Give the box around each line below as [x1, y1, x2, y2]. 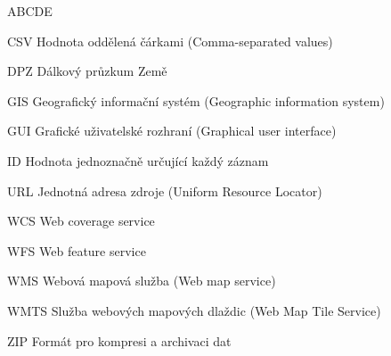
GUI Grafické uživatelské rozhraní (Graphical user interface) [7, 121, 337, 140]
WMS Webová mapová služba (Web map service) [7, 271, 276, 290]
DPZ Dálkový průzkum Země [7, 62, 167, 80]
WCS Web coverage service [7, 211, 155, 230]
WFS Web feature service [7, 241, 146, 260]
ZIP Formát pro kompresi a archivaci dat [7, 331, 232, 350]
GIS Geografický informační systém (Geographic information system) [7, 91, 385, 110]
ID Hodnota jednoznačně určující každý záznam [7, 151, 269, 170]
